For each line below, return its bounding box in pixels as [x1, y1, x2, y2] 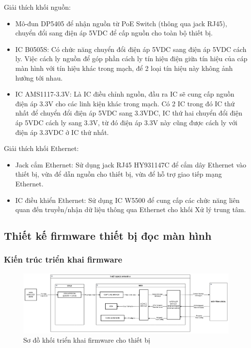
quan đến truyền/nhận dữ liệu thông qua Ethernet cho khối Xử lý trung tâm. [15, 204, 246, 215]
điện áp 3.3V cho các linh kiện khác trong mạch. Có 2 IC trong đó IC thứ [15, 98, 235, 108]
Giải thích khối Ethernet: [4, 143, 79, 153]
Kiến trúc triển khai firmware [4, 253, 123, 265]
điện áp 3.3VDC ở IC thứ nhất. [15, 127, 109, 137]
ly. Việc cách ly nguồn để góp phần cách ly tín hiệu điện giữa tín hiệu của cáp [15, 53, 248, 64]
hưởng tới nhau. [15, 72, 63, 83]
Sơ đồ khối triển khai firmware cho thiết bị [23, 335, 150, 345]
